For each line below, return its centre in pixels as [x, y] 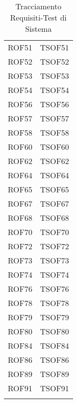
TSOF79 [55, 317]
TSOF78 [55, 303]
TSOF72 [55, 246]
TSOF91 [55, 388]
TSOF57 [55, 118]
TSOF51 [55, 47]
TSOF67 [55, 203]
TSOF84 [55, 345]
